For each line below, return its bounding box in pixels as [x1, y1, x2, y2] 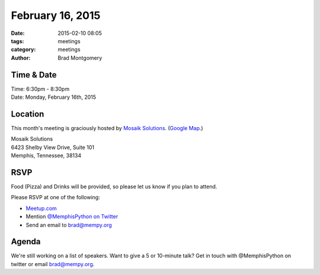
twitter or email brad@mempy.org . [11, 260, 95, 267]
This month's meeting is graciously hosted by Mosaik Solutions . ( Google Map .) [11, 124, 204, 131]
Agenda [11, 237, 41, 247]
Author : [11, 54, 31, 62]
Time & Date [11, 70, 57, 80]
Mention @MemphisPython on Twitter [25, 213, 119, 220]
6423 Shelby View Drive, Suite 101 [11, 144, 95, 151]
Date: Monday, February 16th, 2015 [11, 93, 97, 101]
